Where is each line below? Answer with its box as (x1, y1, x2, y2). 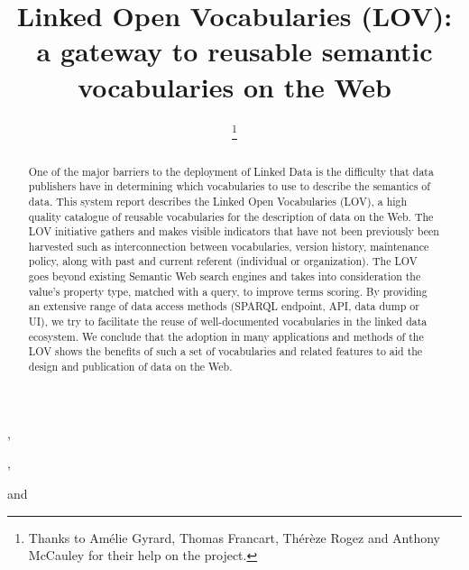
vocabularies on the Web (78, 68, 391, 105)
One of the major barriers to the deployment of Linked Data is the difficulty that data (28, 163, 434, 179)
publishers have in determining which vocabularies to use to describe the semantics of (28, 179, 430, 194)
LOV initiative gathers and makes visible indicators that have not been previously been (28, 224, 439, 239)
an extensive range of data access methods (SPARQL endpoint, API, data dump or (28, 299, 419, 314)
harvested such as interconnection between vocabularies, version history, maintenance (28, 238, 429, 253)
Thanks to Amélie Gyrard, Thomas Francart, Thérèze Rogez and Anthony (28, 528, 441, 547)
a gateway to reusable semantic (36, 32, 433, 69)
